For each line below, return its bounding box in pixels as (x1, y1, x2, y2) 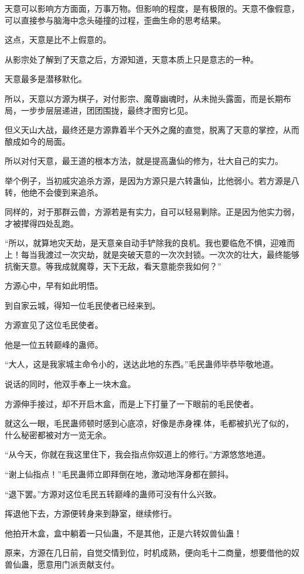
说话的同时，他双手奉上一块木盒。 (5, 378, 136, 390)
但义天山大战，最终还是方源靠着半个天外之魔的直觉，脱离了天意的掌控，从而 (5, 124, 299, 136)
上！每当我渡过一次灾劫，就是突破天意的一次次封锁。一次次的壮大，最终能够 (5, 248, 299, 260)
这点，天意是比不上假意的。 (5, 33, 111, 46)
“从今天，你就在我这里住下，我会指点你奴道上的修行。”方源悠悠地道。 (5, 448, 271, 460)
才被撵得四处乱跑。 (5, 217, 78, 229)
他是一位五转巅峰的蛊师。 (5, 338, 103, 350)
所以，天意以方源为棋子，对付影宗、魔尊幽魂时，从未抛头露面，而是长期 (5, 92, 283, 104)
